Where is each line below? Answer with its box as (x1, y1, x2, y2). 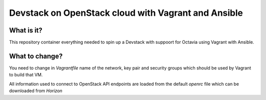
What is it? (9, 26, 43, 34)
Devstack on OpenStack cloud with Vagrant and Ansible (9, 7, 243, 18)
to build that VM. (9, 72, 43, 78)
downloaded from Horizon (9, 88, 63, 94)
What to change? (9, 52, 63, 60)
